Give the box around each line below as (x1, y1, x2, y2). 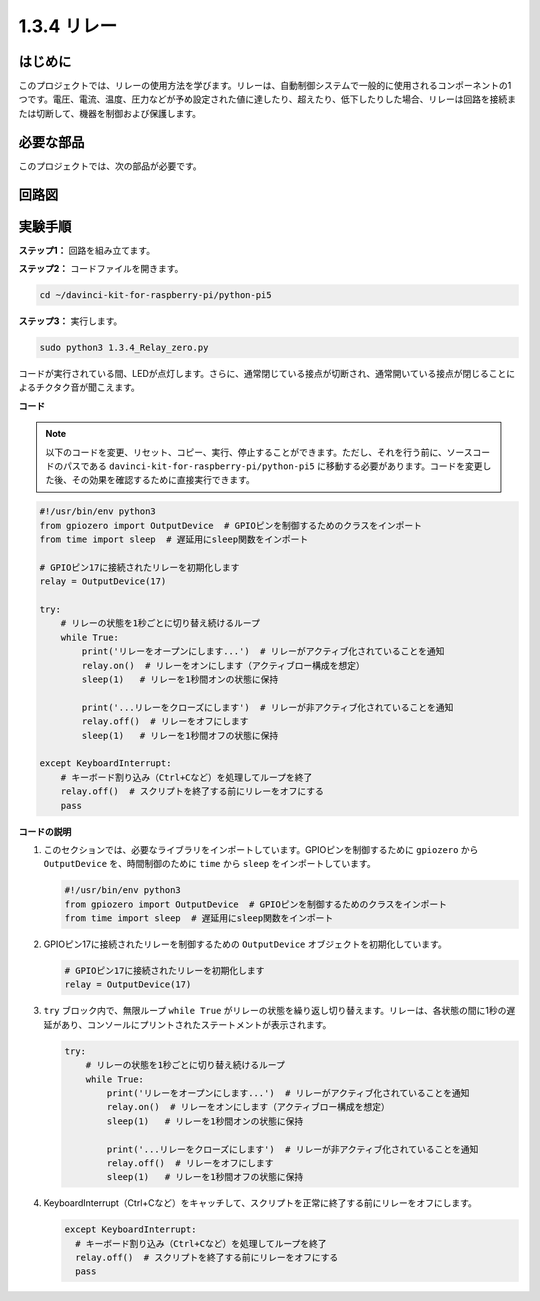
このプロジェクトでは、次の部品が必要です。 (18, 160, 202, 172)
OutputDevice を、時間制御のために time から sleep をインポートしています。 (43, 858, 376, 870)
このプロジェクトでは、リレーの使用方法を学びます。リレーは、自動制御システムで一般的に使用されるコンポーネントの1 (18, 80, 512, 92)
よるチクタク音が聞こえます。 (18, 381, 140, 394)
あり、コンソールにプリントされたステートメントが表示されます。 (60, 1018, 332, 1030)
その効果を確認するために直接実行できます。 (71, 474, 255, 486)
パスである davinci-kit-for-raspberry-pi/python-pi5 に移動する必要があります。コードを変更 (62, 460, 484, 472)
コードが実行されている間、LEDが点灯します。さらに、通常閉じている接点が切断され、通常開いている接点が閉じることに (18, 368, 515, 379)
